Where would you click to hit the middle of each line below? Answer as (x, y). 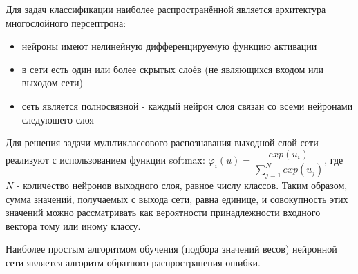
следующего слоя (58, 119)
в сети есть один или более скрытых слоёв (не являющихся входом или (172, 69)
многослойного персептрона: (66, 22)
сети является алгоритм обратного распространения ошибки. (133, 262)
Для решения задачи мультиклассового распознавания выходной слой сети (162, 143)
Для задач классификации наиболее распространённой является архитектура (166, 9)
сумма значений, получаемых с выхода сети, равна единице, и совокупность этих (177, 198)
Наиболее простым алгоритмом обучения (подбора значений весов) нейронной (171, 249)
